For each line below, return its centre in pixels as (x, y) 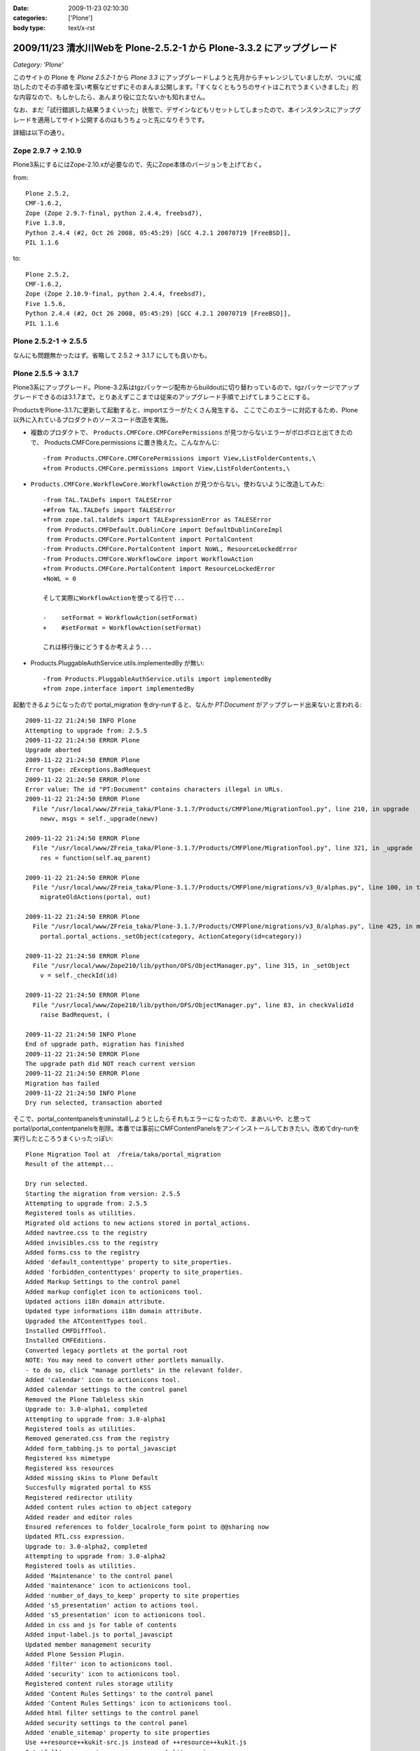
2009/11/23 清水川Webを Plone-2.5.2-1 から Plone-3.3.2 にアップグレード (175, 48)
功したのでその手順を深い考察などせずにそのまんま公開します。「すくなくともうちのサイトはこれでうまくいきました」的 (185, 87)
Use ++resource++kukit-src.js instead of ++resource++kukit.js (136, 1743)
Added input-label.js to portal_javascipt (99, 1635)
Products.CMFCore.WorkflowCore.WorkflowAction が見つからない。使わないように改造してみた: (178, 484)
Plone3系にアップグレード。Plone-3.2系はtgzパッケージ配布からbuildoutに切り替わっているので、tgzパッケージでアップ (186, 387)
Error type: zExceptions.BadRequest (88, 770)
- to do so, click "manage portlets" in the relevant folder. (134, 1370)
